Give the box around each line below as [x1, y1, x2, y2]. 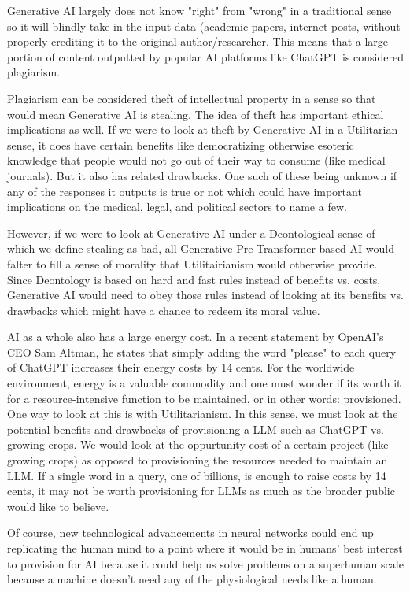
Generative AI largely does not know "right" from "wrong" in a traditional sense [7, 2, 392, 18]
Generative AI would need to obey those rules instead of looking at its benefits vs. [7, 287, 404, 303]
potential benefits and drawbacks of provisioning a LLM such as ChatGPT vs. [7, 420, 384, 437]
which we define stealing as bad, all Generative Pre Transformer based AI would [7, 240, 394, 257]
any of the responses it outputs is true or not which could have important [7, 183, 362, 199]
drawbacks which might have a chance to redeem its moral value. [7, 302, 320, 318]
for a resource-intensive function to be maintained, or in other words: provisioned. [7, 390, 401, 406]
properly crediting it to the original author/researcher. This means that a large [7, 33, 388, 50]
